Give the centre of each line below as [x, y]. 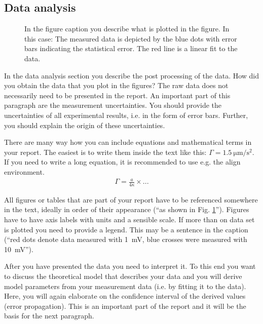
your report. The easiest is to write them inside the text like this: [105, 152]
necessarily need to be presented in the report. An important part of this [117, 95]
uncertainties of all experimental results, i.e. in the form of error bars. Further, [126, 115]
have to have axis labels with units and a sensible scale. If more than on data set [129, 219]
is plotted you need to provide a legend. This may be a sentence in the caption [126, 229]
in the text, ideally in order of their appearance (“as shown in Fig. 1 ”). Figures [127, 209]
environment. [24, 171]
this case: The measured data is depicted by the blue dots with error [131, 38]
